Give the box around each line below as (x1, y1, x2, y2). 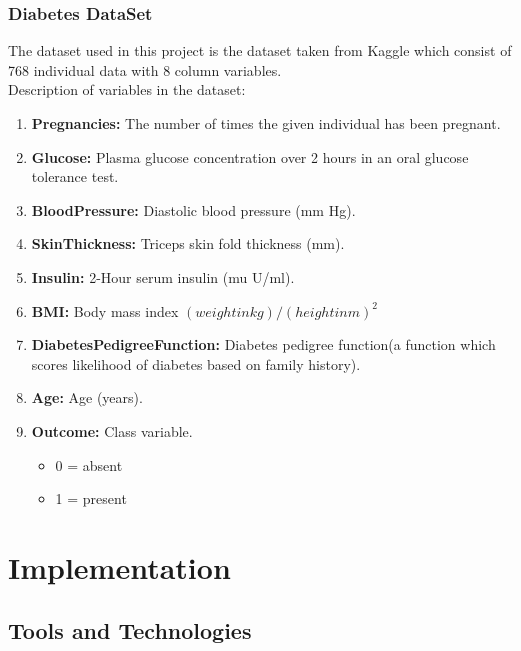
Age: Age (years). (31, 387, 143, 408)
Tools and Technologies (8, 615, 252, 646)
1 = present (55, 488, 127, 509)
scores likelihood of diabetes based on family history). (31, 353, 361, 374)
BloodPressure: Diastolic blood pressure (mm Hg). (31, 199, 356, 220)
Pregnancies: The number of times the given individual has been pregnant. (31, 113, 501, 133)
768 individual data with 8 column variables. (8, 59, 282, 80)
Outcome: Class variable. (31, 420, 193, 441)
